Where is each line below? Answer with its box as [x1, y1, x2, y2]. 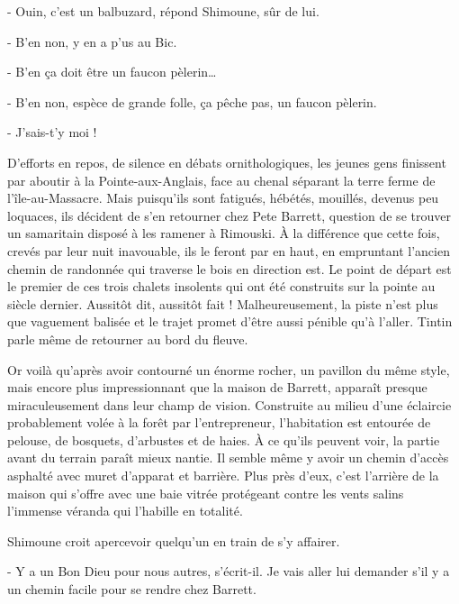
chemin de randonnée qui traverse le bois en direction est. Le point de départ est [7, 259, 452, 278]
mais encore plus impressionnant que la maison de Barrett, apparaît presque [7, 378, 427, 397]
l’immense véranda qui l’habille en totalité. [7, 501, 243, 520]
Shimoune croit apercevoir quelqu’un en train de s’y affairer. [7, 531, 340, 550]
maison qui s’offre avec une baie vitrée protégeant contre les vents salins [7, 483, 404, 502]
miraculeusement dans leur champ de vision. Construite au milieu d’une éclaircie [7, 395, 452, 414]
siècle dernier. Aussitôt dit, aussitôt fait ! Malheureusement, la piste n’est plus [7, 294, 438, 313]
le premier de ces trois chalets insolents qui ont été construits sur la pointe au [7, 277, 436, 296]
